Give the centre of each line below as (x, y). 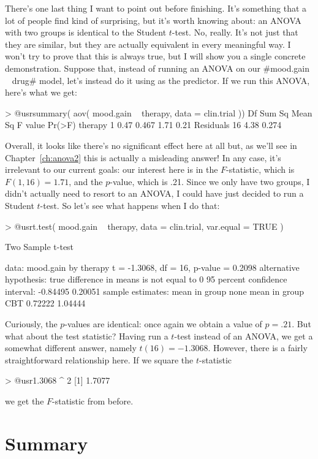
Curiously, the (31, 324)
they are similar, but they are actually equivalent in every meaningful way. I (148, 44)
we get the (25, 401)
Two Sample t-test (40, 247)
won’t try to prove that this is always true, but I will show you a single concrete (155, 56)
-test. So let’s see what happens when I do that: (130, 205)
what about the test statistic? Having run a (87, 336)
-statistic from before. (93, 401)
